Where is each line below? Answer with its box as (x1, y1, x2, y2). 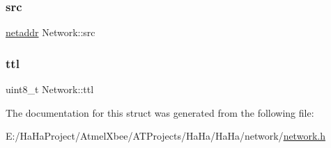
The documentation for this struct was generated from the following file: (6, 105, 314, 120)
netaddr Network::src (6, 25, 95, 40)
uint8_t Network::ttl (6, 82, 94, 97)
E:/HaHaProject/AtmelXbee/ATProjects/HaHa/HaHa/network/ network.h (6, 129, 325, 143)
